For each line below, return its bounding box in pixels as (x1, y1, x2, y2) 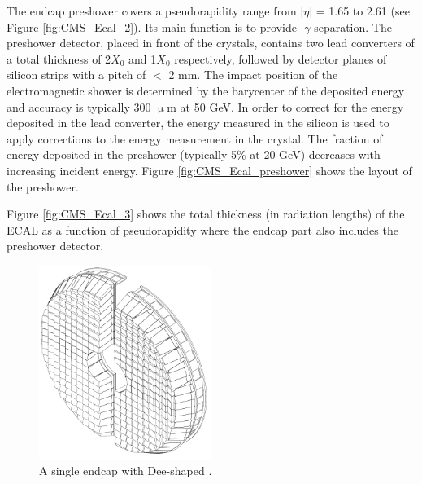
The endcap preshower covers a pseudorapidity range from (7, 2, 297, 19)
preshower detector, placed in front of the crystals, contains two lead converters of (7, 34, 415, 51)
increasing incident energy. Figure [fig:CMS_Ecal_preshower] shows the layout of (7, 161, 412, 178)
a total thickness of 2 (7, 50, 111, 67)
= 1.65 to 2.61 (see (315, 2, 410, 19)
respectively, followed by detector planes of (174, 50, 387, 67)
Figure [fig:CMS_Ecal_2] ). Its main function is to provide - (7, 18, 305, 35)
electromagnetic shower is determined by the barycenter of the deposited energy (7, 81, 405, 99)
